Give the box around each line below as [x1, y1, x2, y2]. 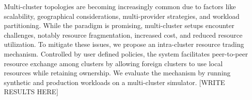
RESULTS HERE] [4, 86, 59, 97]
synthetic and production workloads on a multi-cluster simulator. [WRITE [4, 77, 225, 87]
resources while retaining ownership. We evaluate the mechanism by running [4, 68, 231, 78]
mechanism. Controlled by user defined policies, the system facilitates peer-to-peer [4, 48, 248, 58]
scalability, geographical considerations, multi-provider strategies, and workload [4, 11, 239, 21]
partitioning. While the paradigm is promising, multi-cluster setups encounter [4, 20, 235, 30]
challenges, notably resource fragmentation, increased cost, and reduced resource [4, 29, 243, 40]
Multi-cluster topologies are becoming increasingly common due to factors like [4, 1, 236, 11]
